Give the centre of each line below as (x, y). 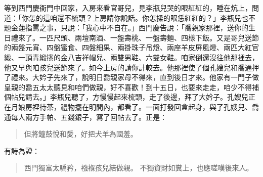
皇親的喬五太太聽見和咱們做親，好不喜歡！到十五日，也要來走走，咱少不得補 (131, 87)
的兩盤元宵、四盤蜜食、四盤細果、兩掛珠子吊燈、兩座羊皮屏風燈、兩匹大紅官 (131, 47)
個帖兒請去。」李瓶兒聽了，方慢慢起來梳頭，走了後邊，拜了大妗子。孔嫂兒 (126, 97)
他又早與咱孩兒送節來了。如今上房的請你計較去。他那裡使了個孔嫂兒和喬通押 (131, 67)
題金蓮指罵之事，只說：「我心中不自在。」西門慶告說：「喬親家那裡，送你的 (126, 28)
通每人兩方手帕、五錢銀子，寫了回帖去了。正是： (85, 117)
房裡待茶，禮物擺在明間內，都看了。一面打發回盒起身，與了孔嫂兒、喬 (142, 106)
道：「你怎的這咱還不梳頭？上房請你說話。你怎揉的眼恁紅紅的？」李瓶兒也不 (130, 17)
